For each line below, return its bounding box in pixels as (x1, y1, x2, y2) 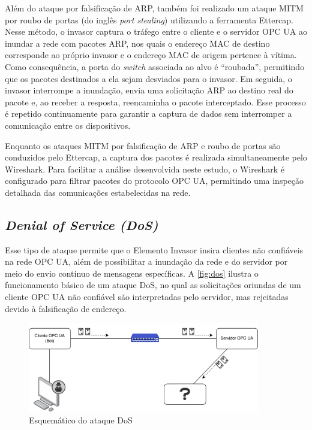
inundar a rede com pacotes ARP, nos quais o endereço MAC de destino (5, 37, 270, 49)
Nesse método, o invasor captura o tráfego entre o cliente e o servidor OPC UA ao (5, 25, 307, 38)
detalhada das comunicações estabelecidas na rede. (5, 186, 191, 198)
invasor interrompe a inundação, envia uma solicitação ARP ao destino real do (5, 84, 293, 96)
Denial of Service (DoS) (5, 215, 158, 234)
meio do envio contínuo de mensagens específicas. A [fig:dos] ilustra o (5, 267, 259, 279)
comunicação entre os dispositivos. (5, 119, 131, 131)
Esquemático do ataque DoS (29, 414, 133, 426)
